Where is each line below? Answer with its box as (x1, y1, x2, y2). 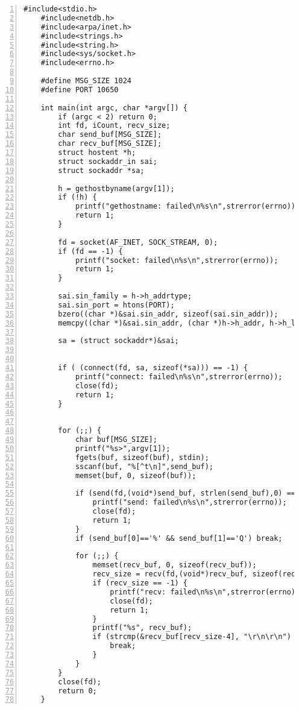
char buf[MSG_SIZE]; (75, 435, 157, 444)
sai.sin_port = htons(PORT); (58, 300, 175, 309)
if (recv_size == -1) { (92, 579, 188, 587)
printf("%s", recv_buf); (92, 623, 192, 632)
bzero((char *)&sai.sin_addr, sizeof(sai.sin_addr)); (58, 309, 279, 318)
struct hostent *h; (58, 148, 136, 157)
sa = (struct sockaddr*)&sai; (58, 336, 179, 345)
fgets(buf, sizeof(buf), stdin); (75, 453, 209, 462)
